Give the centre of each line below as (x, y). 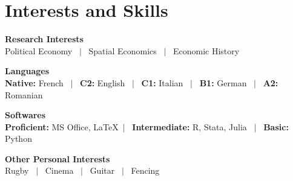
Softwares (25, 115)
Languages (27, 71)
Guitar (102, 170)
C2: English (103, 82)
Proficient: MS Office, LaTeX (62, 126)
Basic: (276, 126)
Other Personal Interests (58, 158)
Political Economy (39, 50)
